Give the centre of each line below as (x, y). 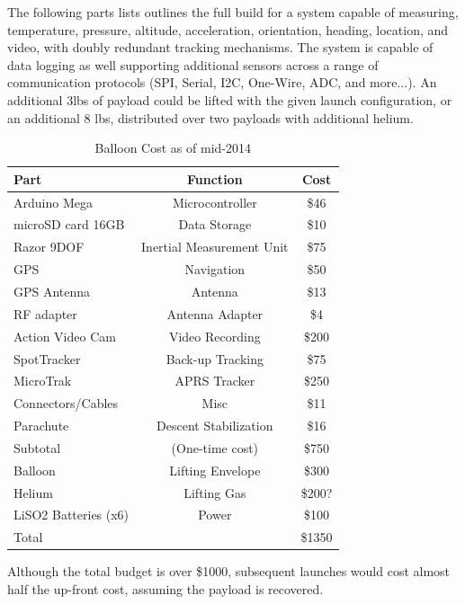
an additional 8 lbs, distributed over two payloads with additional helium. (210, 117)
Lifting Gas (215, 492)
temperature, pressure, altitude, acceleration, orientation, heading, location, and (228, 29)
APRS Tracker (215, 381)
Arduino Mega (53, 202)
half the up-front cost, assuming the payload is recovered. (165, 588)
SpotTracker (47, 358)
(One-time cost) (215, 447)
